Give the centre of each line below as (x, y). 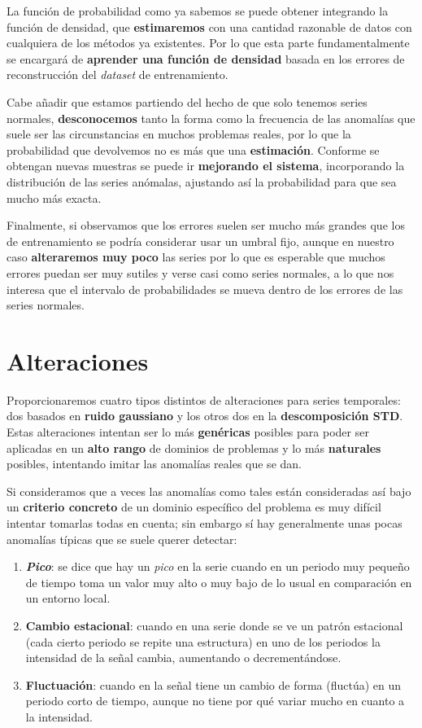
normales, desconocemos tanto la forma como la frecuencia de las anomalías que (211, 118)
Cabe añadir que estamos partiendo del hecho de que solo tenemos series (187, 101)
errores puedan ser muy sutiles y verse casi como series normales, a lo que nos (200, 272)
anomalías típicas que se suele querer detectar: (122, 539)
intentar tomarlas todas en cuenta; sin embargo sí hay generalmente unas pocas (204, 522)
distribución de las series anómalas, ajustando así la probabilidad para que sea (202, 181)
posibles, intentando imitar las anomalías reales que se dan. (154, 464)
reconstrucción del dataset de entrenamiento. (117, 75)
